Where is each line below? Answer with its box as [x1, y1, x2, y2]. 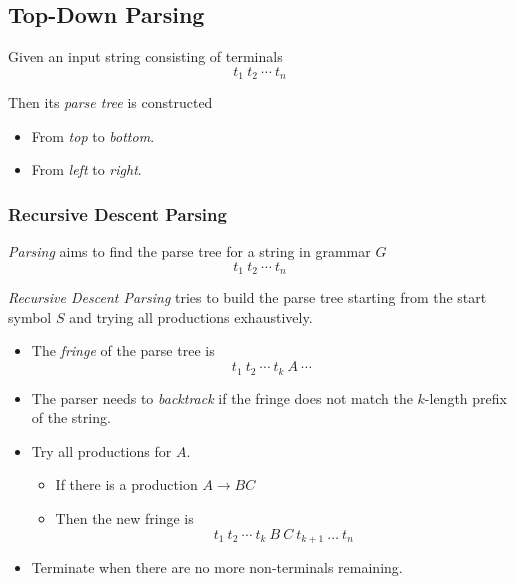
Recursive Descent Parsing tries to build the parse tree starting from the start [8, 287, 487, 308]
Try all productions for [31, 440, 172, 461]
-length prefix [424, 387, 507, 408]
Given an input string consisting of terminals [8, 46, 283, 67]
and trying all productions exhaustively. [69, 306, 313, 327]
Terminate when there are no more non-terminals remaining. [31, 556, 403, 577]
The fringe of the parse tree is [31, 340, 215, 361]
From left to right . [31, 159, 142, 180]
